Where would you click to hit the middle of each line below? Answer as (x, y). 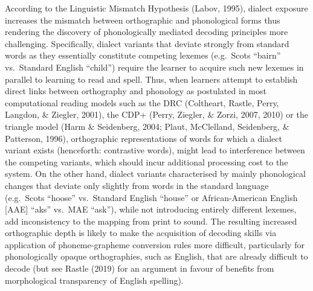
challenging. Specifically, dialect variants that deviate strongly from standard (147, 43)
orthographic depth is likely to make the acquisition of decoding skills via (141, 233)
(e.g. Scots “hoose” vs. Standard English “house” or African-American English (151, 197)
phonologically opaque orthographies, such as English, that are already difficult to (156, 256)
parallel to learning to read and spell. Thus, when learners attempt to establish (151, 79)
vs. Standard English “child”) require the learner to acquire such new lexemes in (154, 67)
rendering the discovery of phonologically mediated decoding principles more (147, 32)
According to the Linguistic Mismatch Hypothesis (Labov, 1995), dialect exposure (156, 8)
